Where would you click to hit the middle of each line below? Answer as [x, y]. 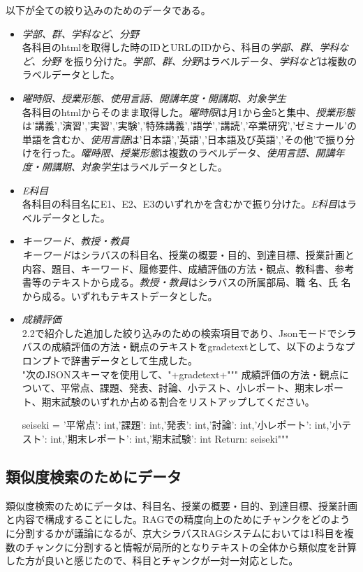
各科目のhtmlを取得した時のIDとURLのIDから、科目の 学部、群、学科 [180, 47]
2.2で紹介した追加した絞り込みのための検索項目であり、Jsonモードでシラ [189, 333]
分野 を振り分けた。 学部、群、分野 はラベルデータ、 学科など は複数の [199, 60]
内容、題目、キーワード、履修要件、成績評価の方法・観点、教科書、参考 [188, 268]
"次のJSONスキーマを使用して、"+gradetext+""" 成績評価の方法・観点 [180, 374]
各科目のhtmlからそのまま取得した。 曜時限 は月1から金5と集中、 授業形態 [188, 112]
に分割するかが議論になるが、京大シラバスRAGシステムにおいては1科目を [175, 533]
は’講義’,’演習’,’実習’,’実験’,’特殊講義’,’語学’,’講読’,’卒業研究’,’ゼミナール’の [189, 126]
